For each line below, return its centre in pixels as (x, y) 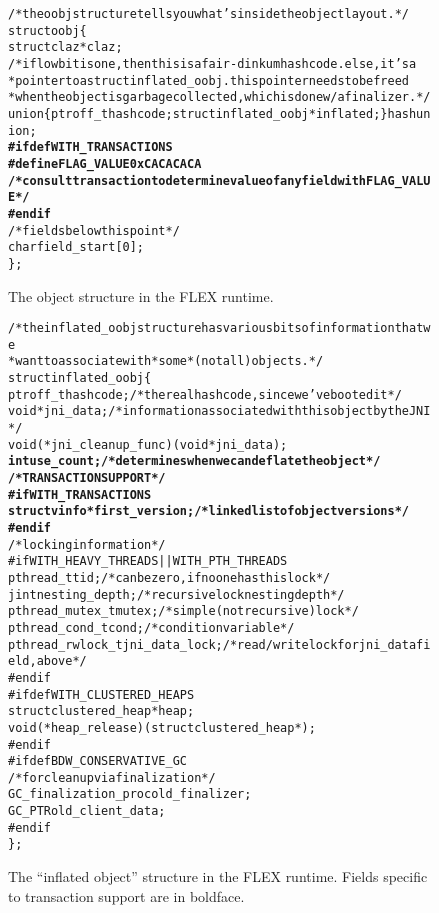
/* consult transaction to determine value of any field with (187, 180)
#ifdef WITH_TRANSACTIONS (90, 147)
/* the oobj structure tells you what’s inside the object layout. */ (208, 14)
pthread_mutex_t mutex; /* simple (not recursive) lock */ (183, 611)
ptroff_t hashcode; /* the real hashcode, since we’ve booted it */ (205, 394)
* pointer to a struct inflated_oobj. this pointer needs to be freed (208, 80)
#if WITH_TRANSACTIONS (80, 494)
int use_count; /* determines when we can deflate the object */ (194, 461)
